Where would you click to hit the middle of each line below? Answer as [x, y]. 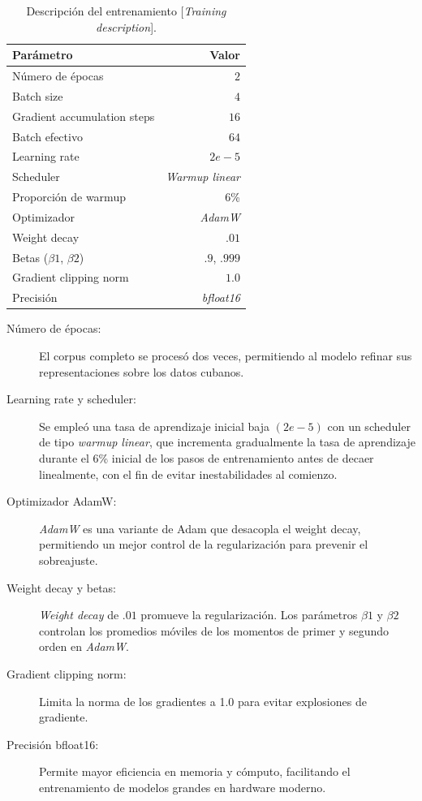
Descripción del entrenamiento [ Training [126, 11]
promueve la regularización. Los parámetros [249, 615]
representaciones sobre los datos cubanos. [142, 371]
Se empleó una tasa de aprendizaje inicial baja [155, 426]
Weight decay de [79, 615]
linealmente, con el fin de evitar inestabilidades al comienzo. [188, 474]
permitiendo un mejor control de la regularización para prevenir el [204, 544]
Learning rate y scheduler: [71, 399]
